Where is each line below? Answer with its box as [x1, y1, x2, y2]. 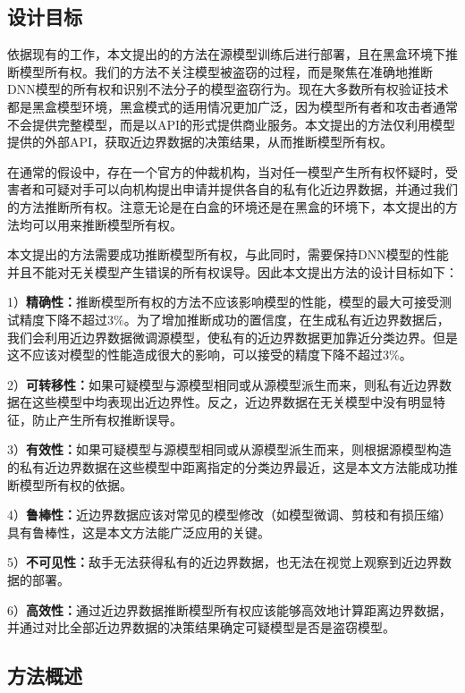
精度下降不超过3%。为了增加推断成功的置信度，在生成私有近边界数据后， [19, 309, 450, 328]
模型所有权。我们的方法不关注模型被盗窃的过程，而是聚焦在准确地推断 [19, 62, 433, 80]
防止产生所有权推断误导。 [31, 410, 182, 428]
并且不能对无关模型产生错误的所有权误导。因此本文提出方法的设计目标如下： [7, 262, 458, 281]
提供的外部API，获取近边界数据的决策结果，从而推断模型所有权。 [7, 132, 393, 151]
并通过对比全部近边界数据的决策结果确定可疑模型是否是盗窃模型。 [7, 618, 395, 637]
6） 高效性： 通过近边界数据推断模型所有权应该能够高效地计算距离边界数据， [7, 600, 452, 619]
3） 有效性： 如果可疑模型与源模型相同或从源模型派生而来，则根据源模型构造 [7, 440, 452, 459]
